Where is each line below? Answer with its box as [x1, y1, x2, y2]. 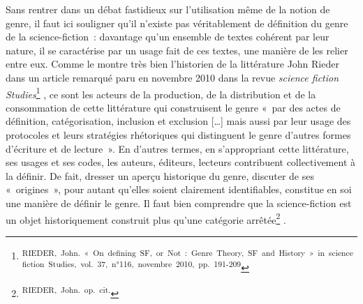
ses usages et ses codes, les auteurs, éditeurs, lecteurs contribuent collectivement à [6, 155, 356, 169]
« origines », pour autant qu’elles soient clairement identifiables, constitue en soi [6, 182, 352, 197]
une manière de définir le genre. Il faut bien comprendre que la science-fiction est [6, 195, 352, 210]
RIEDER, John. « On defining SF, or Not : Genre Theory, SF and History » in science [22, 246, 353, 258]
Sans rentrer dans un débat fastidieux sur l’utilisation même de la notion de [6, 2, 330, 16]
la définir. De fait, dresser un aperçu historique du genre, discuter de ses [6, 168, 314, 183]
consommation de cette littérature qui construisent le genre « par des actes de [6, 100, 341, 114]
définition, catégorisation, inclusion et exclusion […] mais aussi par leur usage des [6, 114, 351, 128]
